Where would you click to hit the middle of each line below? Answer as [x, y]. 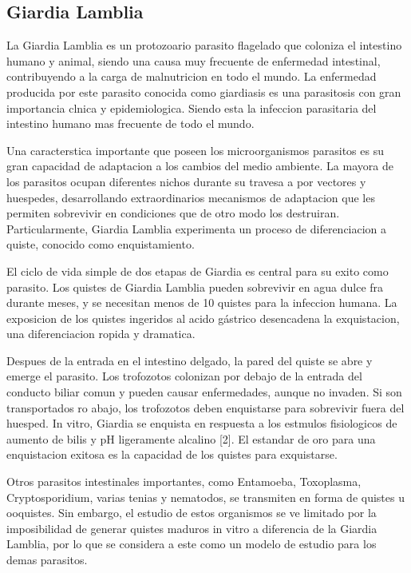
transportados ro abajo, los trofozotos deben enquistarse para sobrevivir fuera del [205, 407]
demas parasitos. [47, 560]
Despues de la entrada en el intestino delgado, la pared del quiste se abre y [190, 360]
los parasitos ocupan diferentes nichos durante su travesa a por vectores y [186, 181]
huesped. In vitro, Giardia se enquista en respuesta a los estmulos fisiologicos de [202, 423]
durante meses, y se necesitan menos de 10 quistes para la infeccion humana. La [202, 302]
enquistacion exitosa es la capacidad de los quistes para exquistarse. [172, 454]
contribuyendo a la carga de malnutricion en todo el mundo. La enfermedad [192, 76]
